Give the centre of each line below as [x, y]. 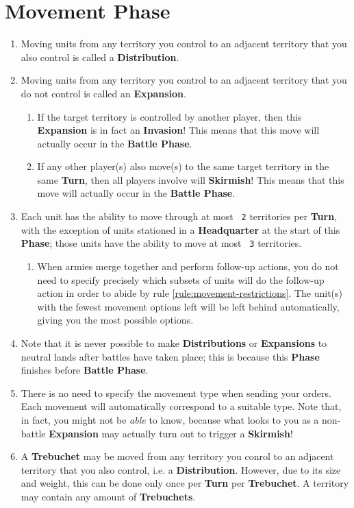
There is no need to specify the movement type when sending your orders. [176, 392]
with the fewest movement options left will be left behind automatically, [188, 306]
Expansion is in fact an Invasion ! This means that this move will [178, 130]
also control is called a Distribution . [100, 57]
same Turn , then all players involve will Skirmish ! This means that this [191, 179]
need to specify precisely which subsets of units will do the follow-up [181, 279]
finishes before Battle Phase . [85, 370]
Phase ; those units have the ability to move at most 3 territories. [161, 243]
